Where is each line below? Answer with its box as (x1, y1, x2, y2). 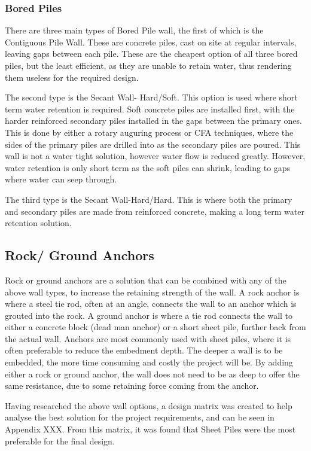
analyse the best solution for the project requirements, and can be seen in (5, 411, 275, 423)
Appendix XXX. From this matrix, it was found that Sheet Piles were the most (5, 423, 296, 435)
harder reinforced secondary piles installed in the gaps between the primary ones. (5, 114, 302, 127)
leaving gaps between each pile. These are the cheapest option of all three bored (5, 47, 298, 60)
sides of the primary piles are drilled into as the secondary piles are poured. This (5, 138, 301, 150)
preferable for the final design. (5, 434, 115, 447)
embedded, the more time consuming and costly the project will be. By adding (5, 356, 293, 368)
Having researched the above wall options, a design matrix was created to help (5, 399, 292, 412)
